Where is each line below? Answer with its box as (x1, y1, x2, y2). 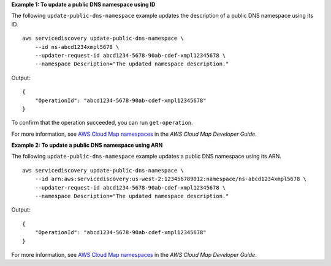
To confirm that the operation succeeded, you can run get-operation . (11, 119, 193, 127)
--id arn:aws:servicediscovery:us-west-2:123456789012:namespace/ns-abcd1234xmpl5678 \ (34, 175, 306, 183)
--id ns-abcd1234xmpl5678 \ (34, 43, 120, 50)
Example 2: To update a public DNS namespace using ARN (11, 141, 163, 149)
